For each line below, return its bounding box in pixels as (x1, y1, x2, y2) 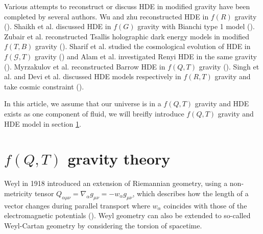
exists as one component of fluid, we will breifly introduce (4, 108, 184, 119)
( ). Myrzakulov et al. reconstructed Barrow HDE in (4, 61, 165, 72)
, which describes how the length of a (132, 188, 249, 198)
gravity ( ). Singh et (199, 61, 259, 72)
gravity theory (67, 148, 171, 169)
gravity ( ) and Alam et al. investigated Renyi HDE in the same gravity (35, 51, 257, 61)
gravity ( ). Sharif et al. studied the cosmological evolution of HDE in (35, 41, 251, 52)
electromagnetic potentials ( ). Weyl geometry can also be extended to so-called (4, 210, 251, 221)
